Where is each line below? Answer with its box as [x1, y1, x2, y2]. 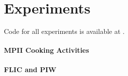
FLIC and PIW [4, 64, 56, 74]
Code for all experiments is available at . [4, 26, 125, 36]
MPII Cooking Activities [4, 45, 89, 55]
